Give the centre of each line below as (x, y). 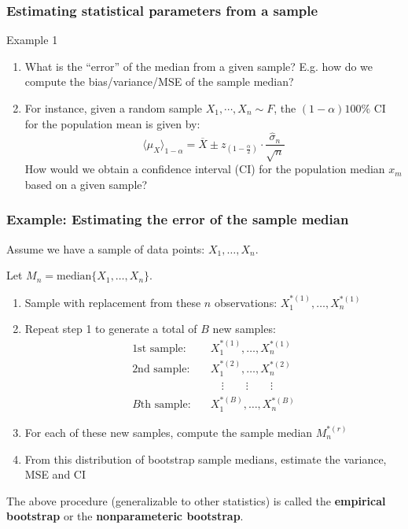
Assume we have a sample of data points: (106, 248)
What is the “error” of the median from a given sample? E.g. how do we (199, 66)
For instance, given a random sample (113, 108)
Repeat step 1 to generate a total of (111, 329)
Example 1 (32, 40)
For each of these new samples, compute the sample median (169, 432)
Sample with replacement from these (113, 302)
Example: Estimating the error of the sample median (178, 219)
